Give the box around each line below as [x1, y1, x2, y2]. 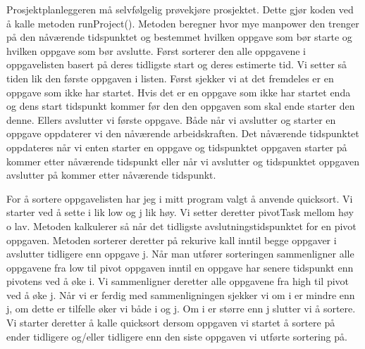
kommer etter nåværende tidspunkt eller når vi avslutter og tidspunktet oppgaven [6, 153, 359, 168]
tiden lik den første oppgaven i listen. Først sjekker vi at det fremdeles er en [6, 70, 334, 85]
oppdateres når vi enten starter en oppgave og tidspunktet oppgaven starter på [6, 139, 347, 154]
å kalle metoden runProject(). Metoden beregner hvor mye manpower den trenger [6, 15, 359, 30]
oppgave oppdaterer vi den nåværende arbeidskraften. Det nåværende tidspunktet [6, 126, 359, 141]
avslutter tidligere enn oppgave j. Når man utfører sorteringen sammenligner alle [6, 246, 354, 261]
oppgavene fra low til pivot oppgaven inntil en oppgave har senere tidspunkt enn [6, 260, 354, 274]
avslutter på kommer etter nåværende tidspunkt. [6, 167, 216, 182]
